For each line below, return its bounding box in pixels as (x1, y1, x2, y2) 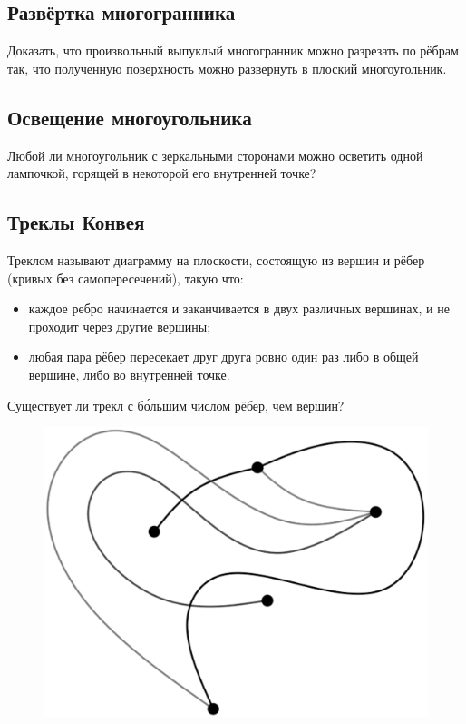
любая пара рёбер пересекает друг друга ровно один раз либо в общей (28, 347, 419, 366)
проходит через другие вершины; (28, 316, 211, 335)
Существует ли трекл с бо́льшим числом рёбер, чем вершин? (7, 395, 345, 414)
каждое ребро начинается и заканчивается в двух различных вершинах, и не (28, 299, 450, 318)
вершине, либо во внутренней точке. (28, 364, 230, 383)
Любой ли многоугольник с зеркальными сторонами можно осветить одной (7, 145, 423, 164)
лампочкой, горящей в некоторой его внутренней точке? (7, 164, 316, 183)
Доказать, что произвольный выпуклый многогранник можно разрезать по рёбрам (7, 41, 459, 60)
